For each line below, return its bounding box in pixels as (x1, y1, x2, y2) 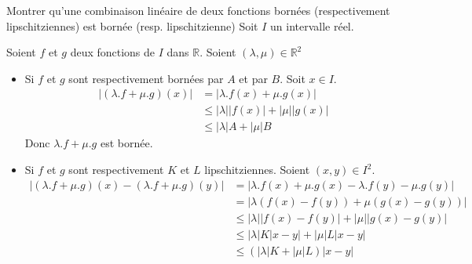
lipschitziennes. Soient (204, 161, 310, 178)
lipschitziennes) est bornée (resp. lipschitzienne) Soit (6, 17, 258, 34)
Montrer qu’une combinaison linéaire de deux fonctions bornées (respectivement (6, 2, 390, 18)
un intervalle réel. (270, 17, 354, 34)
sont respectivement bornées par (68, 70, 224, 86)
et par (239, 70, 268, 86)
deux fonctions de (70, 44, 156, 60)
